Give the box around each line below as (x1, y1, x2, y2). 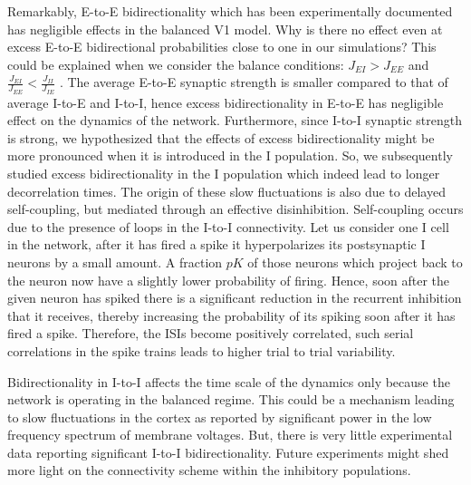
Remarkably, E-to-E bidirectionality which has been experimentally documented (7, 2, 453, 20)
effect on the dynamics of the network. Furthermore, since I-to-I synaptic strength (7, 111, 462, 130)
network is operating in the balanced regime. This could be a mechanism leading (7, 390, 455, 409)
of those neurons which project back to (247, 252, 463, 271)
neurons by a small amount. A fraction (7, 252, 223, 271)
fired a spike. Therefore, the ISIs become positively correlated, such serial (7, 324, 414, 343)
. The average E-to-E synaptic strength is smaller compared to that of (59, 73, 448, 92)
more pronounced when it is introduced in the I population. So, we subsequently (7, 146, 453, 165)
